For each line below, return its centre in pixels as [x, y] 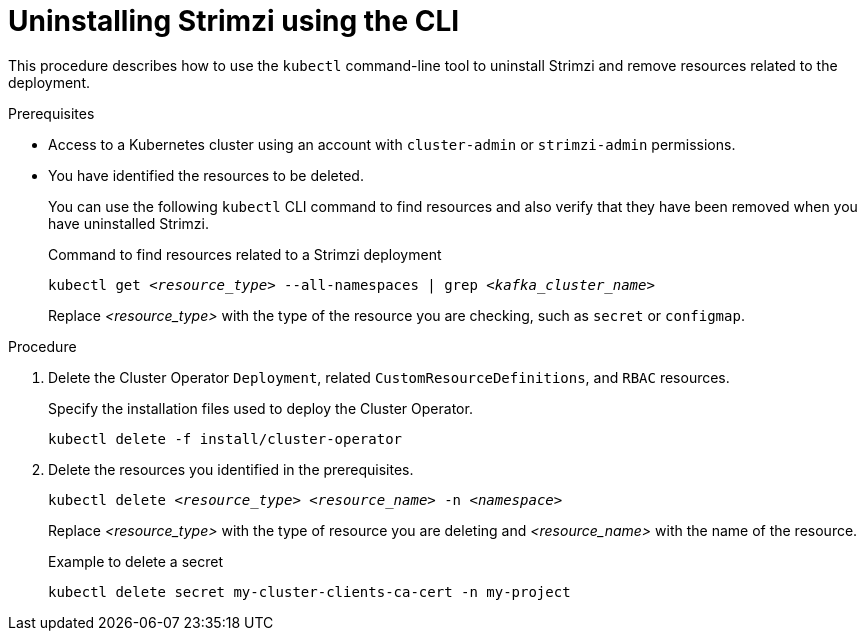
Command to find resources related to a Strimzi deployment [245, 254]
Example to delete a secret [135, 561]
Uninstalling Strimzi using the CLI [234, 21]
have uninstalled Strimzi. [128, 223]
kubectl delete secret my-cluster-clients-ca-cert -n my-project [309, 591]
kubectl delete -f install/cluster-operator [225, 438]
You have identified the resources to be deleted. [206, 175]
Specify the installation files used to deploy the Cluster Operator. [260, 408]
